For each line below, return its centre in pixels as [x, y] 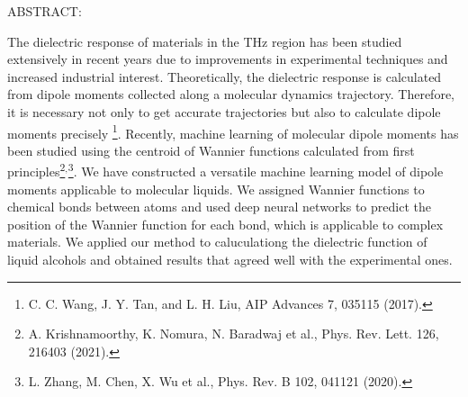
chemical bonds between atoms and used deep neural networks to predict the [219, 207]
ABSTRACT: [45, 11]
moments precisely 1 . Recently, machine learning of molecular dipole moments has [233, 131]
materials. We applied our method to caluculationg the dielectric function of [217, 242]
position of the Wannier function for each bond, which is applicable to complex [225, 224]
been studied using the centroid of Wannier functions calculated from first [211, 150]
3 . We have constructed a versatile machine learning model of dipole [256, 170]
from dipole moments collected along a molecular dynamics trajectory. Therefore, [231, 94]
